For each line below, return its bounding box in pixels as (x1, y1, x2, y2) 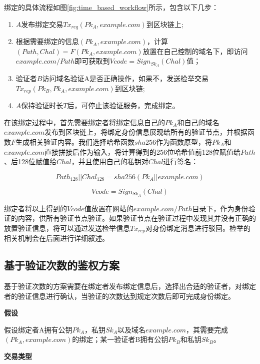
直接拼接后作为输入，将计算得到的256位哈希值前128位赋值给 (44, 146, 241, 157)
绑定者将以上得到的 (4, 203, 67, 213)
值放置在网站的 (84, 203, 133, 213)
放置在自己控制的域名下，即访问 (142, 46, 248, 56)
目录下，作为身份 (192, 203, 248, 213)
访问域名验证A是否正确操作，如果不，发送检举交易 (42, 73, 208, 84)
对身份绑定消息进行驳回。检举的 (145, 222, 250, 233)
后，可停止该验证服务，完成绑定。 (67, 100, 179, 111)
